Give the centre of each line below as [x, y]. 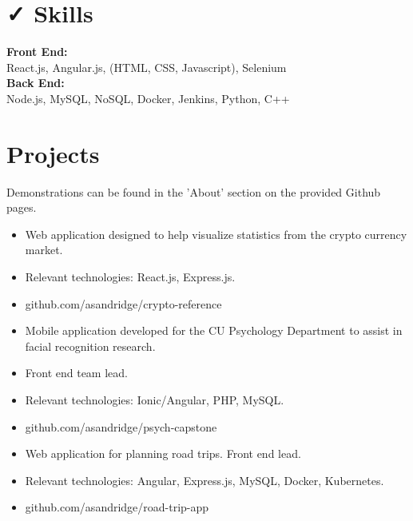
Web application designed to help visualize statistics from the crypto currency [216, 234]
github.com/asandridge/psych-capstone [121, 426]
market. [44, 250]
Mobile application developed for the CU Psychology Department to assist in [214, 330]
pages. [22, 207]
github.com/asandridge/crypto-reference [123, 303]
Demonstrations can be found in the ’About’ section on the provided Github [194, 191]
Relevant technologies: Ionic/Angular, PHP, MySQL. [155, 399]
